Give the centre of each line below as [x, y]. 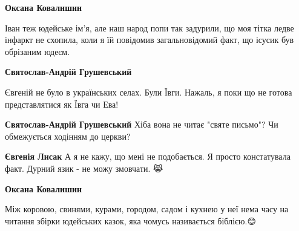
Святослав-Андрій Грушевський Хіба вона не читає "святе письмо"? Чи [142, 124]
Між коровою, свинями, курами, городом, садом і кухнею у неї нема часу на [147, 209]
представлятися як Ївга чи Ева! [62, 104]
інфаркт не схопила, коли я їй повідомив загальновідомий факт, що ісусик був [149, 40]
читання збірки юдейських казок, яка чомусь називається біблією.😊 [130, 220]
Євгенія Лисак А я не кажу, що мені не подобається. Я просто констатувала [148, 156]
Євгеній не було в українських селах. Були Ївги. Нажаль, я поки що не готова [149, 92]
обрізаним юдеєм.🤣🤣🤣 [41, 51]
